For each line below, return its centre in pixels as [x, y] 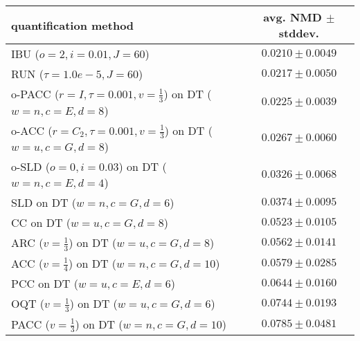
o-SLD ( [31, 167]
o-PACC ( [35, 94]
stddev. [299, 33]
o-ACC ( [32, 130]
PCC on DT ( [45, 284]
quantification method [73, 25]
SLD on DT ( [44, 203]
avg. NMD [292, 17]
